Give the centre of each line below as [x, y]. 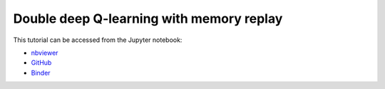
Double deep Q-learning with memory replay [148, 19]
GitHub [41, 63]
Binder [41, 73]
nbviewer [45, 53]
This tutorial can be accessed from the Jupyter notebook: [98, 40]
